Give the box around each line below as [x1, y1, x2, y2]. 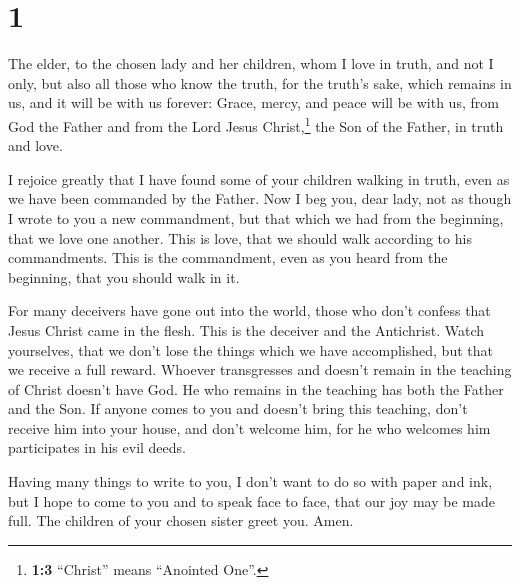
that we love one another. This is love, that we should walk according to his [8, 227, 472, 248]
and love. [8, 135, 63, 156]
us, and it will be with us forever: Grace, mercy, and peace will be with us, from [8, 92, 499, 113]
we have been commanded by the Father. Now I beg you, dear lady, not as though [8, 188, 512, 209]
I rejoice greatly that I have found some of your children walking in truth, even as [8, 168, 510, 189]
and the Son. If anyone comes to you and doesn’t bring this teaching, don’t [8, 398, 468, 419]
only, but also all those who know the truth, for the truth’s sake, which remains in [8, 72, 512, 93]
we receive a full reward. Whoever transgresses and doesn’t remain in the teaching [8, 359, 512, 380]
